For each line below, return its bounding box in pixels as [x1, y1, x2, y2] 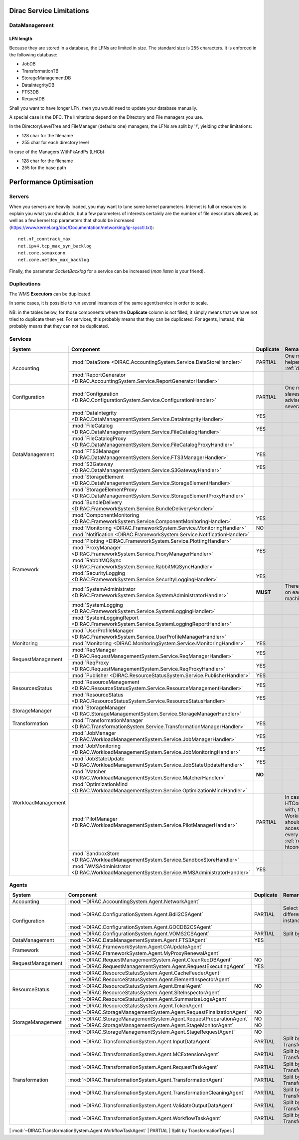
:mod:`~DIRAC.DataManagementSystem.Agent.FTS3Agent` [68, 937, 207, 944]
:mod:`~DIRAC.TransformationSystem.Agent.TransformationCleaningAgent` [68, 1089, 245, 1096]
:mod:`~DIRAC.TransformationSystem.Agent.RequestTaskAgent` [68, 1064, 219, 1071]
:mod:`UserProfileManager [71, 627, 134, 634]
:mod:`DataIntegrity [71, 409, 117, 416]
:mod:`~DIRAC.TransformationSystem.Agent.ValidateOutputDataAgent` [68, 1102, 234, 1109]
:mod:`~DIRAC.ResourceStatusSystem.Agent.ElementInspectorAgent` [68, 976, 231, 983]
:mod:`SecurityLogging [71, 569, 126, 576]
